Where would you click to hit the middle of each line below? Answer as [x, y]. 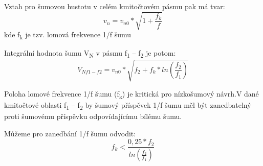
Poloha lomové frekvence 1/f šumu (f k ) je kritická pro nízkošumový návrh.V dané [131, 94]
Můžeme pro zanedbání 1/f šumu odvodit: [70, 133]
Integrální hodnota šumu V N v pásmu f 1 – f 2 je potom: [90, 54]
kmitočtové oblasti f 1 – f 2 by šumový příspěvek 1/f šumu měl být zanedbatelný [128, 105]
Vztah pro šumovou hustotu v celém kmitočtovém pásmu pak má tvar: [115, 6]
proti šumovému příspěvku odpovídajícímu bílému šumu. [93, 116]
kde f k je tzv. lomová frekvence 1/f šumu [68, 35]
